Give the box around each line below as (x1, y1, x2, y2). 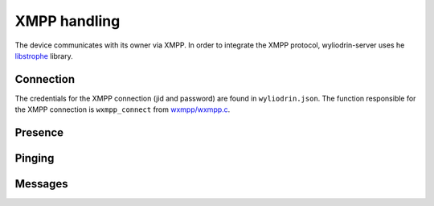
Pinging (14, 151, 55, 165)
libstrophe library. (14, 51, 73, 60)
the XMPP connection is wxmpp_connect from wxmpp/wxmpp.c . (14, 105, 231, 114)
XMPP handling (14, 12, 121, 30)
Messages (14, 177, 68, 191)
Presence (14, 126, 64, 140)
